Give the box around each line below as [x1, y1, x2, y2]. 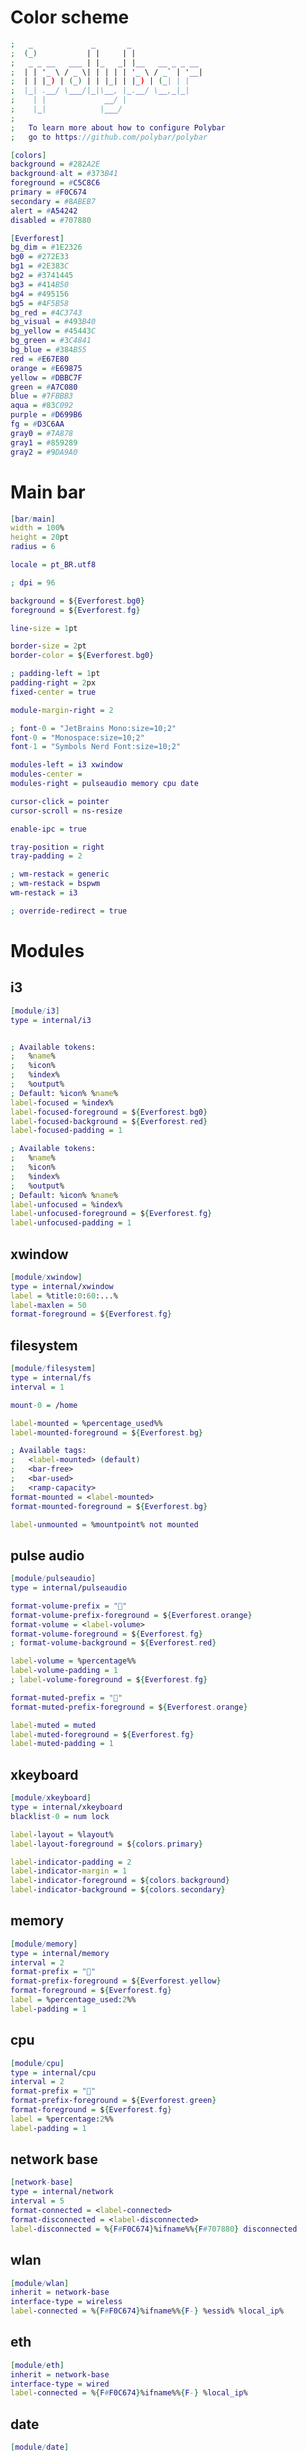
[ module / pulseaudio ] [10, 1574, 97, 1584]
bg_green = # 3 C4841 [10, 336, 92, 346]
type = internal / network [10, 2187, 114, 2197]
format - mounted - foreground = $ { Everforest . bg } [10, 1501, 208, 1511]
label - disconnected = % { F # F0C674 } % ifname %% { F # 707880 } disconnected [10, 2224, 298, 2234]
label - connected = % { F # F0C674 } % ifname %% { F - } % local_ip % [10, 2388, 248, 2398]
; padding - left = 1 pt [10, 669, 101, 679]
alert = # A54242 [10, 206, 78, 216]
